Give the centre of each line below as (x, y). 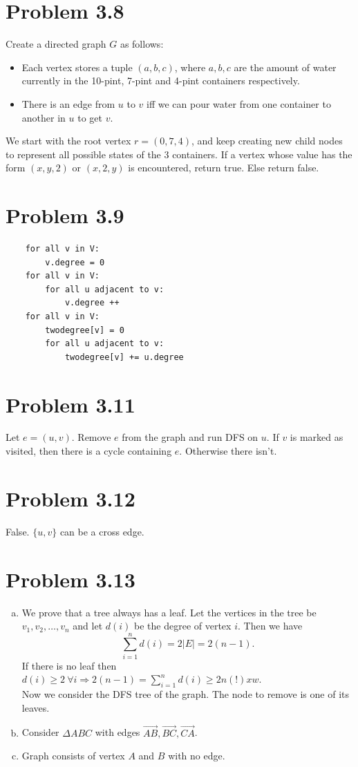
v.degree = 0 (75, 262)
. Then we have (270, 626)
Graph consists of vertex (73, 756)
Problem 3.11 (70, 404)
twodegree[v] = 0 (85, 330)
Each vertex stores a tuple (77, 67)
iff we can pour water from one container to (239, 103)
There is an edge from (68, 103)
